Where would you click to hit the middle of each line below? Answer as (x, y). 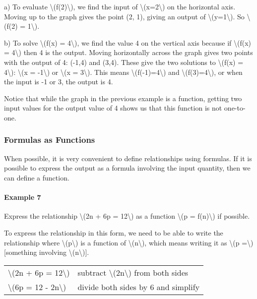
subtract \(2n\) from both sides (133, 272)
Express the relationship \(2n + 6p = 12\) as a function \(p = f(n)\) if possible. (127, 216)
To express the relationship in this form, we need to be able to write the (114, 232)
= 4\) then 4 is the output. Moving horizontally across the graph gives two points (128, 52)
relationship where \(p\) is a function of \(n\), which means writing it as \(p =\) (129, 242)
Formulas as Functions (50, 140)
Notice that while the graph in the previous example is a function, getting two (123, 98)
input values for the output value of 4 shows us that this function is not (113, 108)
